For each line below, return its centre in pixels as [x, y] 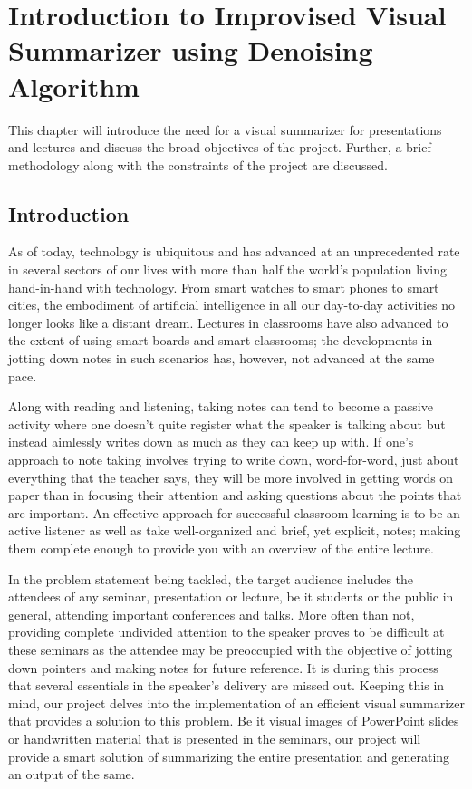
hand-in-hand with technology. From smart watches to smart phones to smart [224, 287]
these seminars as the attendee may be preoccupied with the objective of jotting [231, 649]
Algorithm [74, 86]
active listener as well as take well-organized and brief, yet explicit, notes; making [235, 530]
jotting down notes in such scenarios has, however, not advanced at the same [222, 358]
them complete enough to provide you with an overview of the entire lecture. [221, 548]
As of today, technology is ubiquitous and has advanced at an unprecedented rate [234, 251]
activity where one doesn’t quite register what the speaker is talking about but [227, 423]
